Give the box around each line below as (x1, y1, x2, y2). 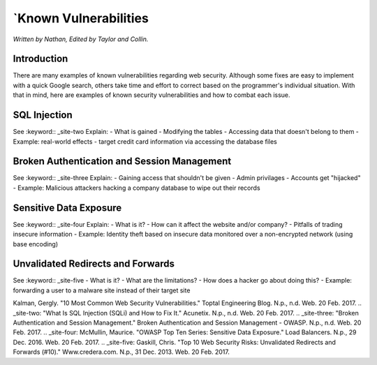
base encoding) (13, 239, 59, 248)
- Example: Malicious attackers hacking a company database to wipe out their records (13, 184, 261, 192)
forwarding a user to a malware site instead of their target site (13, 286, 191, 295)
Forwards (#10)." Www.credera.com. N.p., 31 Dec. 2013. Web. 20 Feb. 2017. (13, 348, 230, 356)
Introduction (13, 53, 68, 65)
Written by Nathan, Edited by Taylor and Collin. (13, 35, 149, 43)
